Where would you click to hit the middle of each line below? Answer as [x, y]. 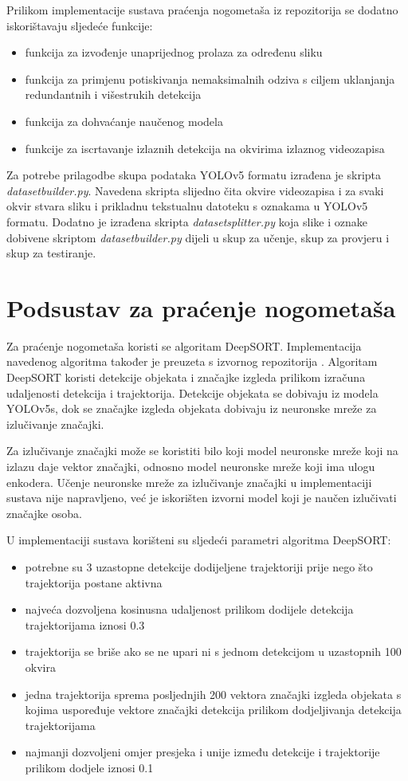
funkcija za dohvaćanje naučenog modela [124, 121]
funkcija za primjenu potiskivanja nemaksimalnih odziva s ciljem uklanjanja [210, 78]
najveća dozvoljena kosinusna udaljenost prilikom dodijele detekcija [189, 609]
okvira [40, 667]
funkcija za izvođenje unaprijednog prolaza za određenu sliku [174, 52]
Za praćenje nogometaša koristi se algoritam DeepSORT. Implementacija [184, 345]
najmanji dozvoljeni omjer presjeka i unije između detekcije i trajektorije [202, 752]
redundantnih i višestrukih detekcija [113, 94]
